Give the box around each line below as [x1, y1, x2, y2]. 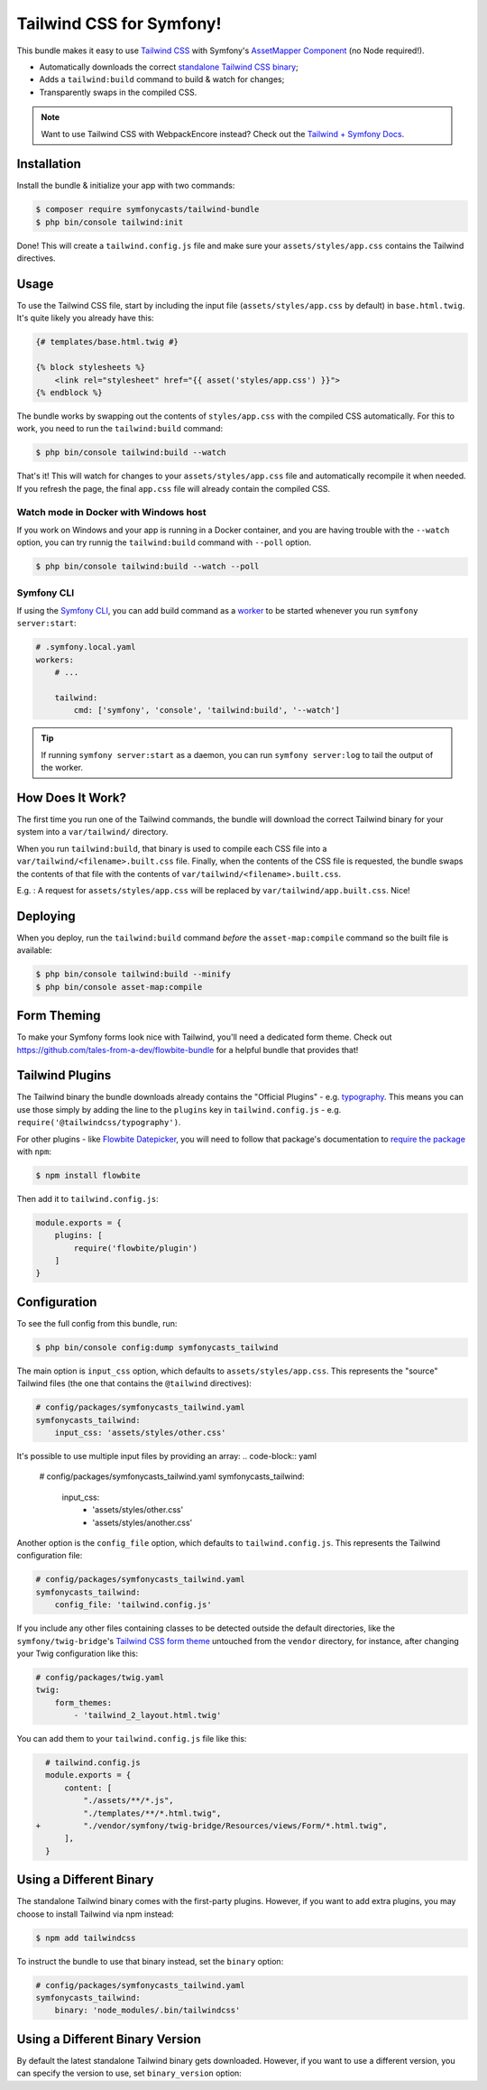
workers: [35, 654, 75, 665]
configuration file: [16, 1550, 83, 1561]
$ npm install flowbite [35, 1170, 142, 1180]
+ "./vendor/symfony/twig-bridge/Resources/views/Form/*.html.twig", [35, 1821, 388, 1831]
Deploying [16, 908, 76, 924]
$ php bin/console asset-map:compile [35, 982, 203, 992]
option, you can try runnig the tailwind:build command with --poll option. [16, 537, 312, 548]
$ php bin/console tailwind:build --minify [35, 969, 232, 979]
